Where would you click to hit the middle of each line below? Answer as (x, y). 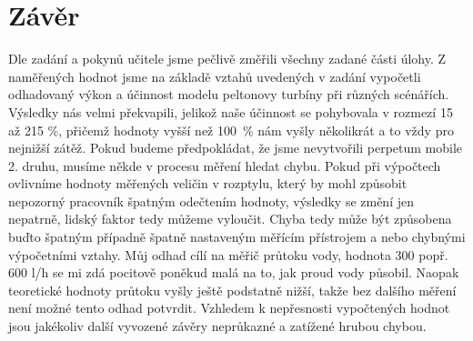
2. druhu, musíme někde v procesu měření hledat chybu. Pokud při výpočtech (225, 165)
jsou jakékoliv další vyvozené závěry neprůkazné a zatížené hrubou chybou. (217, 326)
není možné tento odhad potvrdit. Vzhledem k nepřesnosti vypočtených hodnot (229, 308)
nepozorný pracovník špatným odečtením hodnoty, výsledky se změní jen (211, 201)
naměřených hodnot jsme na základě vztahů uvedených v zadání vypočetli (215, 76)
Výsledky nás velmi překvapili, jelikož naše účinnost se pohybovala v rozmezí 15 (231, 111)
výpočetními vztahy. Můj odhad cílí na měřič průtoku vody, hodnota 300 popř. (228, 254)
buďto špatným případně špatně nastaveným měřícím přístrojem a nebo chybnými (237, 237)
